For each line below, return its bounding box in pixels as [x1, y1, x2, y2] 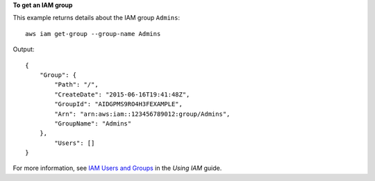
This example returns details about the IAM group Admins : [12, 14, 181, 22]
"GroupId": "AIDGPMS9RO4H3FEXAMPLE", [54, 101, 183, 108]
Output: [12, 45, 35, 53]
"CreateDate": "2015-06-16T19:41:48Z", [54, 90, 190, 98]
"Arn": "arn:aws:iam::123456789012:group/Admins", [54, 110, 231, 118]
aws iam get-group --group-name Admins [25, 30, 161, 37]
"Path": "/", [54, 80, 99, 89]
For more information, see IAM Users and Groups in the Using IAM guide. [12, 164, 222, 173]
